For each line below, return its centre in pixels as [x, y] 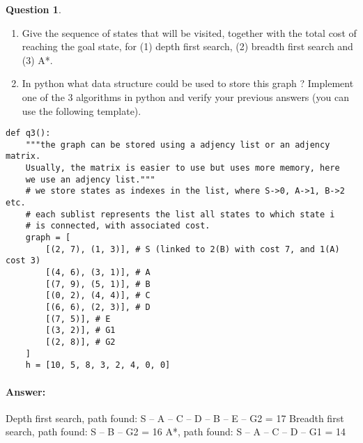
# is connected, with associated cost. [118, 226]
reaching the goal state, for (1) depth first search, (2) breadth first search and [187, 46]
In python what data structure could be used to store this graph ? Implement [188, 83]
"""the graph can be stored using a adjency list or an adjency [178, 145]
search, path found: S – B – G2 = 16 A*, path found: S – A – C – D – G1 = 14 [176, 432]
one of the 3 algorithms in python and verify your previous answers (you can [185, 96]
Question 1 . [33, 9]
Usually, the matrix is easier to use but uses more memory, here [183, 168]
